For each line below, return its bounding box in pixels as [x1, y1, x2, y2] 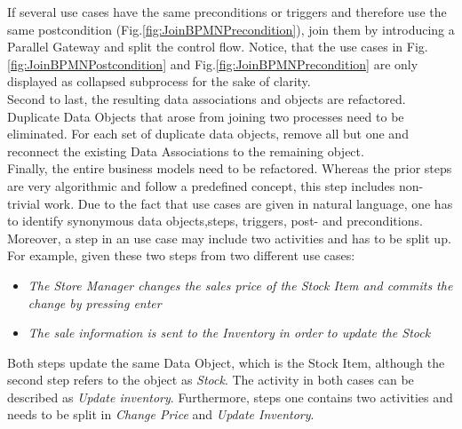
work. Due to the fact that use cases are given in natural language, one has [44, 194, 453, 212]
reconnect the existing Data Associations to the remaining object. [7, 141, 364, 160]
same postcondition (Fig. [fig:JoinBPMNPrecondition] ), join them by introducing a [7, 20, 455, 38]
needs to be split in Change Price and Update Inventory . [7, 405, 315, 424]
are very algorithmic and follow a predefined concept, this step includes [7, 176, 395, 195]
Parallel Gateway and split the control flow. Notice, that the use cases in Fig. [7, 37, 428, 56]
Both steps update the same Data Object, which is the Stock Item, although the [7, 353, 445, 371]
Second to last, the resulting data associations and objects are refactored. [7, 89, 406, 107]
